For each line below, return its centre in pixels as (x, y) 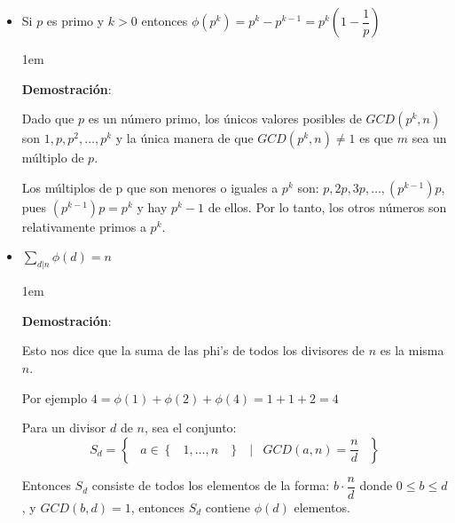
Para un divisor (64, 428)
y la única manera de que (184, 138)
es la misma (412, 350)
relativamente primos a (84, 226)
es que (377, 138)
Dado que (48, 119)
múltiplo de (53, 158)
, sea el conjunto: (190, 428)
